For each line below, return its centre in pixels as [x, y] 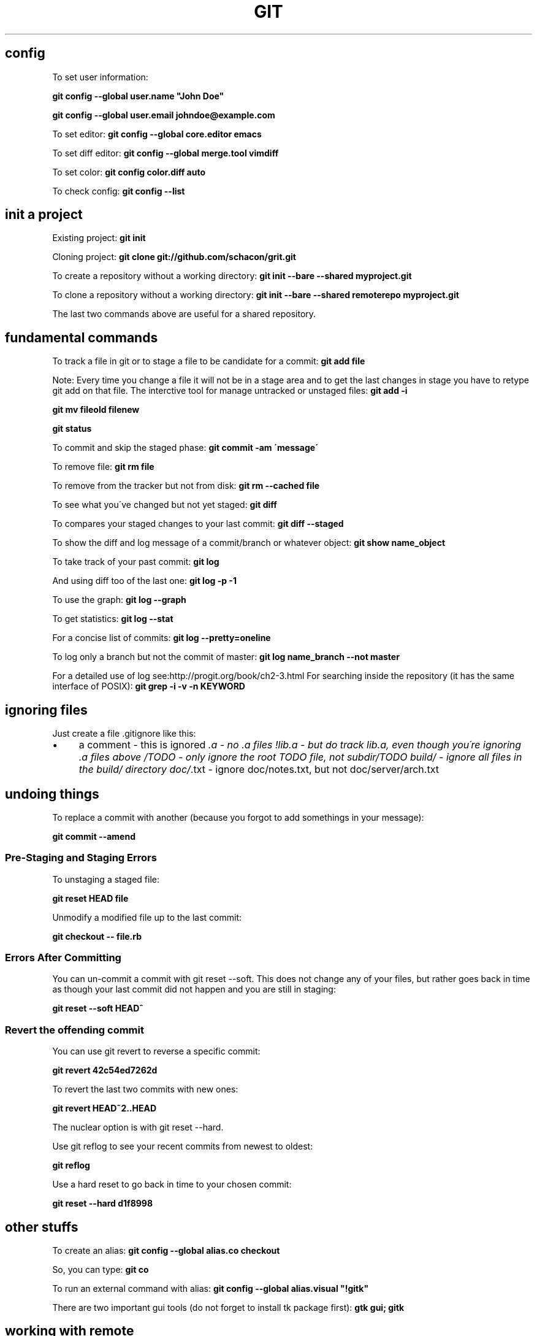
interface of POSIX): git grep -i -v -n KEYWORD [149, 686]
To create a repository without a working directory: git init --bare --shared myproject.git [232, 276]
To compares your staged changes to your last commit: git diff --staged [198, 524]
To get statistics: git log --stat [113, 619]
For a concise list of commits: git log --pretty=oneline [162, 638]
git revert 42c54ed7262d [105, 1070]
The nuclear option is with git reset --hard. [138, 1127]
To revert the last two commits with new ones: [145, 1089]
